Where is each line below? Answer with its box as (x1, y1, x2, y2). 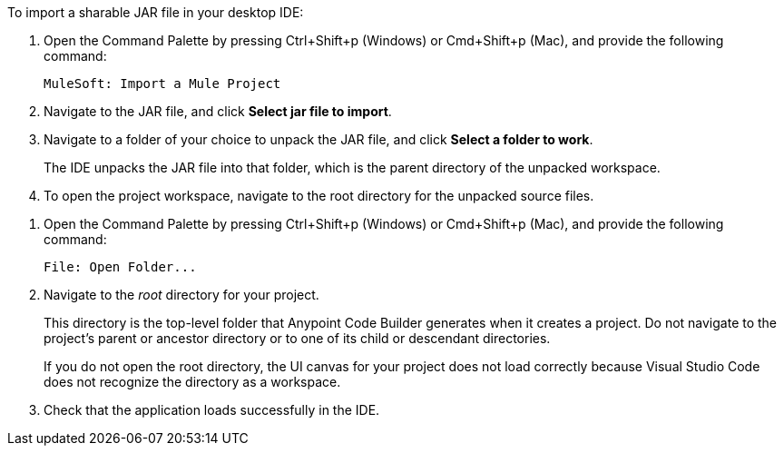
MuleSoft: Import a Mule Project (44, 76, 281, 91)
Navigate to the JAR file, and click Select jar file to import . (44, 103, 392, 119)
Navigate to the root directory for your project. (44, 287, 319, 302)
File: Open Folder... (44, 260, 197, 274)
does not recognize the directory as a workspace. (44, 374, 341, 389)
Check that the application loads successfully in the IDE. (44, 402, 380, 418)
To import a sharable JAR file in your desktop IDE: (7, 5, 304, 20)
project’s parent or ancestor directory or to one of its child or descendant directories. (44, 330, 551, 346)
